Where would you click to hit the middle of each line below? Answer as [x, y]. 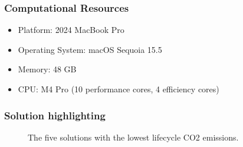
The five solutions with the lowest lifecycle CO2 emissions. [133, 137]
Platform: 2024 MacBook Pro [71, 30]
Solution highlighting [55, 115]
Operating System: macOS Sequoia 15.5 [90, 49]
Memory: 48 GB [47, 69]
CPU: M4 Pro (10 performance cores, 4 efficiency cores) [119, 89]
